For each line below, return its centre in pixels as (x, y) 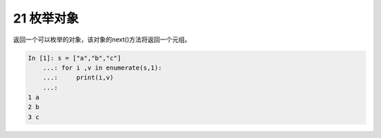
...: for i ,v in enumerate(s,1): (102, 68)
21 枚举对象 (46, 18)
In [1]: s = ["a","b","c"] (74, 58)
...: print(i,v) (78, 78)
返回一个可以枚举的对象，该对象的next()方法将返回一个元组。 (102, 39)
